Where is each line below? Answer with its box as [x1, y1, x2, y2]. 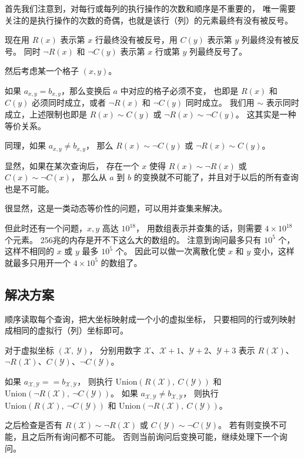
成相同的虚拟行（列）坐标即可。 [5, 324, 128, 336]
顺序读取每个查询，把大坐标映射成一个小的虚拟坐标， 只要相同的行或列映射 [5, 312, 296, 325]
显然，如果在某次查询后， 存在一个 [5, 159, 139, 171]
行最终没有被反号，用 [95, 33, 178, 46]
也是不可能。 [5, 182, 54, 194]
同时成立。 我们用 [185, 96, 255, 109]
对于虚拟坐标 [5, 343, 54, 356]
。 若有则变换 [218, 419, 270, 431]
